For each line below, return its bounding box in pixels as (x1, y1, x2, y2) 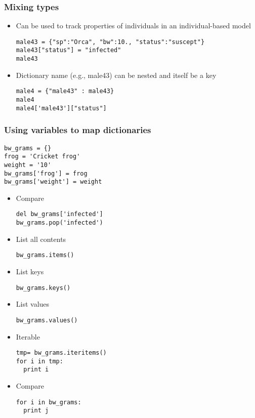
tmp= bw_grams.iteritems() (16, 349, 107, 357)
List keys (16, 266, 44, 276)
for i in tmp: (16, 357, 63, 365)
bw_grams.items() (16, 252, 74, 259)
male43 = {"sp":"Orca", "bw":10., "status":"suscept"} (16, 38, 205, 46)
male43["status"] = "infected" (16, 47, 121, 54)
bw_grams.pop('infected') (16, 219, 103, 227)
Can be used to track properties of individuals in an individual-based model (16, 20, 251, 31)
